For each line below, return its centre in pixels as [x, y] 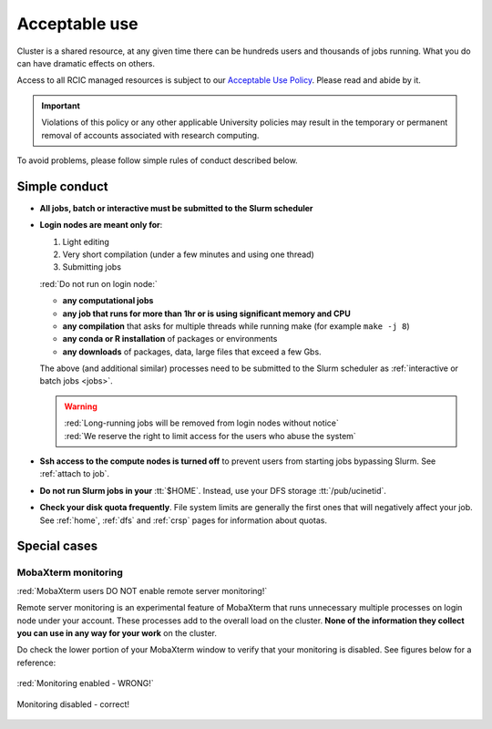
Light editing [86, 241]
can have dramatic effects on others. [86, 63]
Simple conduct [62, 186]
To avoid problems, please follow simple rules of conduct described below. [157, 160]
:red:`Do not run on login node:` [99, 283]
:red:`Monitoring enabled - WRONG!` [85, 683]
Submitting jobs [92, 267]
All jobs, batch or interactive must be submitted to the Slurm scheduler [176, 208]
